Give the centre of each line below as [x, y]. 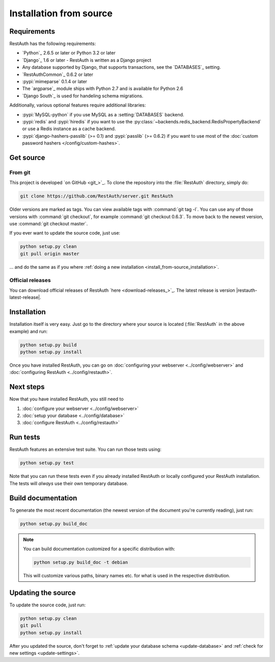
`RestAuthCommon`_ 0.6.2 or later [58, 74]
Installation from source [61, 13]
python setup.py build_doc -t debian [81, 562]
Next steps [27, 387]
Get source [27, 157]
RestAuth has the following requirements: [53, 44]
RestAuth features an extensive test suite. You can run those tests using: [85, 449]
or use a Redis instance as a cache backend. [69, 129]
